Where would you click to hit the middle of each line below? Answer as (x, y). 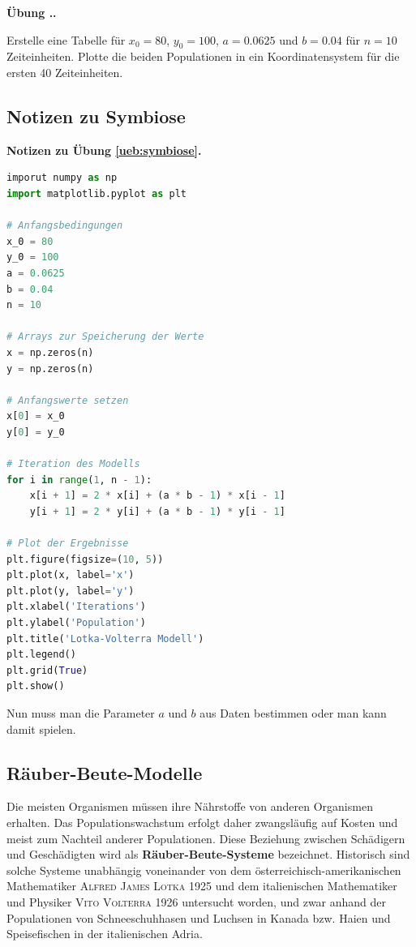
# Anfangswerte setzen (68, 400)
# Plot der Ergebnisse (68, 544)
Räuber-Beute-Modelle (105, 772)
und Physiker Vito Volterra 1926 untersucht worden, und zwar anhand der (197, 901)
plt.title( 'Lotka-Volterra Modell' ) (105, 638)
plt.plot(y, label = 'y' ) (71, 591)
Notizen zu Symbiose (96, 116)
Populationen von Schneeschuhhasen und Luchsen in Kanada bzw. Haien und (199, 917)
